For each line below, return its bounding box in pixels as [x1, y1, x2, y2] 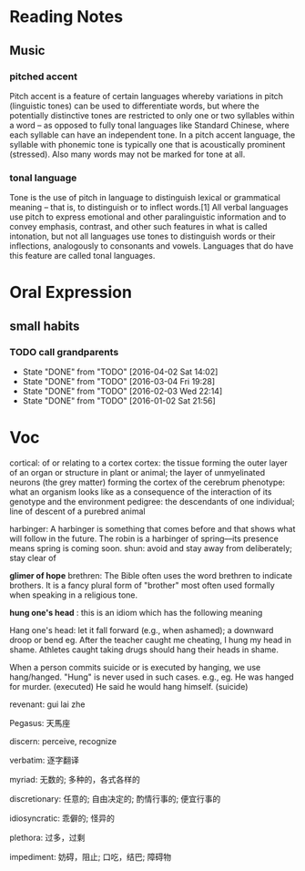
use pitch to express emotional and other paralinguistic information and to [9, 211, 287, 222]
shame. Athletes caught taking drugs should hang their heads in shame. [9, 644, 280, 655]
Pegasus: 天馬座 [9, 717, 71, 728]
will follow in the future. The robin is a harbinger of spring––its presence [9, 533, 280, 544]
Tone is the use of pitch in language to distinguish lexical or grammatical [9, 192, 280, 203]
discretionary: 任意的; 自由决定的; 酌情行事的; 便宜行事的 [9, 793, 221, 804]
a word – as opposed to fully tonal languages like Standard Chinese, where [9, 119, 290, 130]
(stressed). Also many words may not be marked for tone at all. [9, 149, 246, 159]
